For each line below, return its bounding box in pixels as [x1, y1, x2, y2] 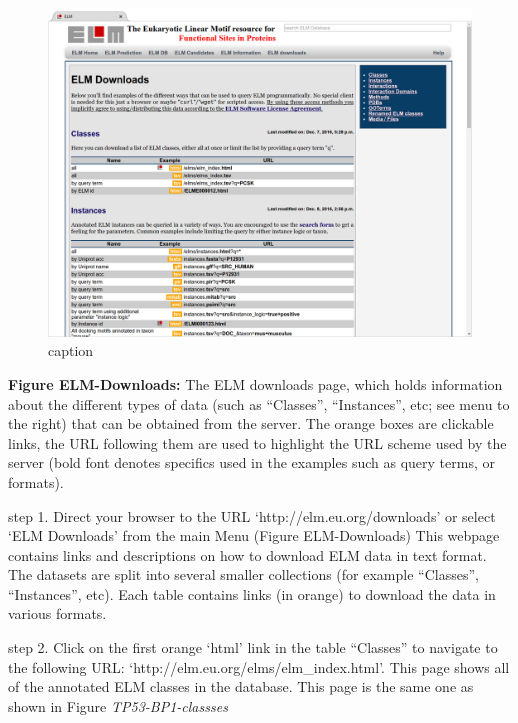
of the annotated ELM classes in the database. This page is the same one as [8, 676, 474, 697]
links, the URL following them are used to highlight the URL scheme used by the [8, 432, 507, 453]
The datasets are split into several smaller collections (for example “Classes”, [8, 564, 479, 585]
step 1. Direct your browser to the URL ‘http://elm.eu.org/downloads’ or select [8, 505, 496, 526]
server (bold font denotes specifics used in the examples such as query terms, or [8, 452, 495, 473]
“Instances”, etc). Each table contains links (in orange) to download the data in [8, 583, 496, 604]
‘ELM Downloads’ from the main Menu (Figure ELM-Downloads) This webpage [8, 525, 500, 546]
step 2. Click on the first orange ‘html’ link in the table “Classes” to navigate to [8, 637, 498, 658]
